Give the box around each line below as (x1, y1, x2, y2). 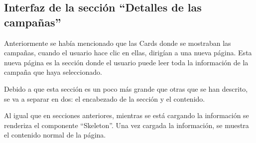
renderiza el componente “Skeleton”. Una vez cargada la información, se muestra (4, 120, 249, 130)
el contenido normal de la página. (4, 130, 106, 140)
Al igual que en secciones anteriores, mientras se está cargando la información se (4, 110, 249, 121)
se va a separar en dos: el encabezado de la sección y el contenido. (4, 93, 205, 104)
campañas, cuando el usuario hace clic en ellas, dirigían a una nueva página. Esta (4, 47, 252, 58)
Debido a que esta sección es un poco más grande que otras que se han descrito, (4, 83, 248, 94)
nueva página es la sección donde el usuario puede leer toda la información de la (4, 57, 249, 67)
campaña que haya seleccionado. (4, 67, 102, 77)
